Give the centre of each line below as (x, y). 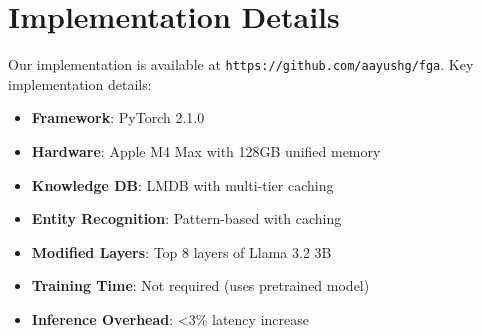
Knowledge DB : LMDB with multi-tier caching (182, 184)
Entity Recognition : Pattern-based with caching (186, 218)
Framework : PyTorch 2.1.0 (118, 117)
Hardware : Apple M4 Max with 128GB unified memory (206, 150)
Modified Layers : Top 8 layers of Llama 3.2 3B (181, 251)
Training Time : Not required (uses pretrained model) (200, 285)
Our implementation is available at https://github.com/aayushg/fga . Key (241, 64)
